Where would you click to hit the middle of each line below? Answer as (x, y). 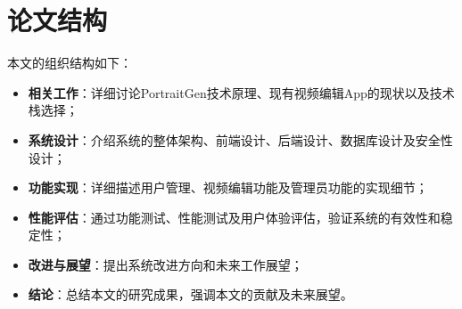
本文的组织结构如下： (70, 63)
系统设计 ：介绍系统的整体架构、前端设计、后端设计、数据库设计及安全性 (240, 139)
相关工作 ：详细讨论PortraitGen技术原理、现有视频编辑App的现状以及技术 (241, 92)
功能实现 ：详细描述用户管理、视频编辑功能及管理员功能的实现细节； (228, 187)
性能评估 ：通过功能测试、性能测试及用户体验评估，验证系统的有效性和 (234, 217)
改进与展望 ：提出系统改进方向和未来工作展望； (165, 264)
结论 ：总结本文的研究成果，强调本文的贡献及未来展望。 (190, 294)
